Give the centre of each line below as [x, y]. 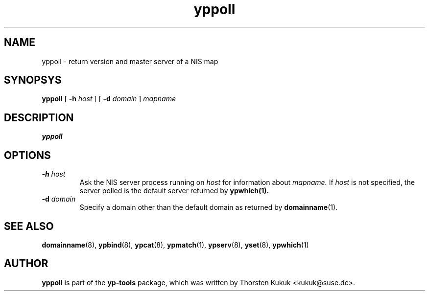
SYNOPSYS [33, 80]
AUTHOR [26, 264]
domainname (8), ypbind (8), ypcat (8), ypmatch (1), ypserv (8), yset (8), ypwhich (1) [175, 245]
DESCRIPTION [39, 117]
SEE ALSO [29, 226]
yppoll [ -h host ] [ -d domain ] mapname [109, 99]
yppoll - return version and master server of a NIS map [130, 61]
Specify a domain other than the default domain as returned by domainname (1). [209, 207]
